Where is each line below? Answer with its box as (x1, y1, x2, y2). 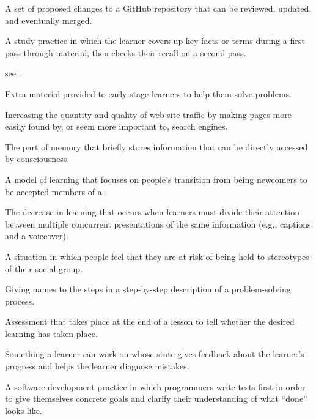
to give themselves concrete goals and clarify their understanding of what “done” (5, 392, 307, 405)
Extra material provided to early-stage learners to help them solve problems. (5, 87, 292, 100)
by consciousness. (5, 152, 70, 165)
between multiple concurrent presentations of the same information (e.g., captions (5, 217, 311, 230)
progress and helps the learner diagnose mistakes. (5, 360, 189, 373)
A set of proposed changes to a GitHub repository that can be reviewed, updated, (5, 2, 312, 14)
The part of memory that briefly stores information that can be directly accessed (5, 140, 308, 153)
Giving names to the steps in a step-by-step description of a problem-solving (5, 283, 291, 295)
